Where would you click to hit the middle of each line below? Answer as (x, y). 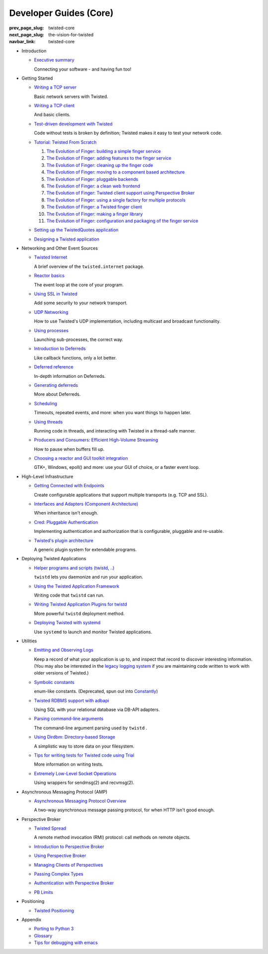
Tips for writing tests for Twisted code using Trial (84, 755)
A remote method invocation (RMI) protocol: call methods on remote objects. (112, 837)
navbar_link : (22, 42)
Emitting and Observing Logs (64, 650)
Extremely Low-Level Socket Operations (75, 774)
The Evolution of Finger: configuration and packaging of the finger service (122, 221)
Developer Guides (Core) (61, 13)
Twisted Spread (50, 828)
